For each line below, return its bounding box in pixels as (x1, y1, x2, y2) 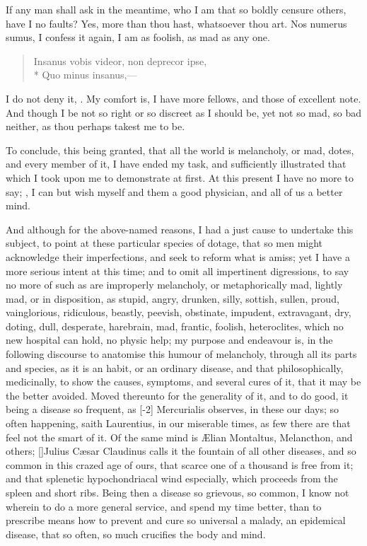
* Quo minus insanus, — (33, 67, 137, 82)
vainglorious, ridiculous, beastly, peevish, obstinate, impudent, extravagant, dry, (6, 305, 351, 320)
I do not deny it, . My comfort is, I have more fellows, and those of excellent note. (6, 91, 361, 105)
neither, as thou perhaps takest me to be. (6, 119, 185, 134)
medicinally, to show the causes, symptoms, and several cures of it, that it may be (6, 374, 361, 389)
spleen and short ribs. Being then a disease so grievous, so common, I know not (6, 485, 349, 499)
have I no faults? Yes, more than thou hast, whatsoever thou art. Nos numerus (6, 16, 347, 30)
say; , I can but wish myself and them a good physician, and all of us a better (6, 184, 343, 199)
